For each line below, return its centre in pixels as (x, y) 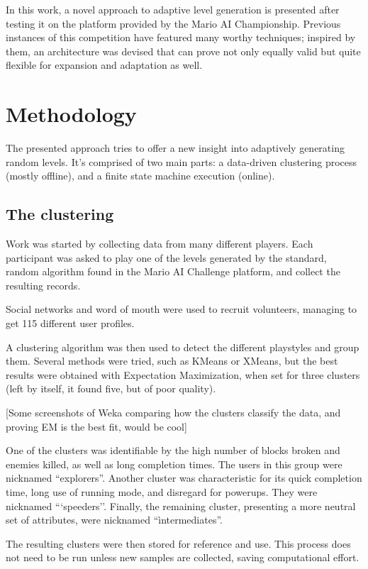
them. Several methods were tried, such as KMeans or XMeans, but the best (172, 361)
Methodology (71, 114)
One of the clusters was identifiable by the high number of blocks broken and (173, 450)
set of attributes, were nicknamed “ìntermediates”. (114, 520)
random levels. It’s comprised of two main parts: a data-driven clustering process (182, 161)
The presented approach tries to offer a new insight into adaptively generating (175, 148)
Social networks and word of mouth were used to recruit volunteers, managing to (182, 309)
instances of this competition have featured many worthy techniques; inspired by (181, 37)
